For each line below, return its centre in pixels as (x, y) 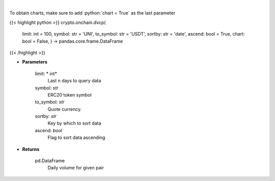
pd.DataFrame (50, 161)
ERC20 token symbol (70, 95)
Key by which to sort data (74, 123)
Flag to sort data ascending (76, 138)
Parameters (35, 62)
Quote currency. (65, 109)
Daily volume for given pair (76, 168)
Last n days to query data (74, 81)
